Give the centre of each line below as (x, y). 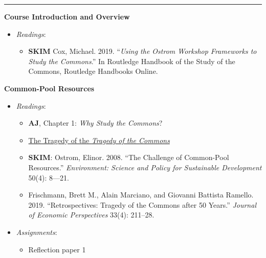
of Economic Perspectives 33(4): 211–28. (91, 215)
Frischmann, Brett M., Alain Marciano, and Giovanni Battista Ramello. (141, 195)
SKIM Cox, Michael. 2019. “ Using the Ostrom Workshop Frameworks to (142, 51)
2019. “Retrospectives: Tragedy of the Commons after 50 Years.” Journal (142, 204)
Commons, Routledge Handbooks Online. (93, 71)
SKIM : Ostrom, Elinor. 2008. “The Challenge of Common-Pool (129, 157)
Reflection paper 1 (57, 249)
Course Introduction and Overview (67, 16)
